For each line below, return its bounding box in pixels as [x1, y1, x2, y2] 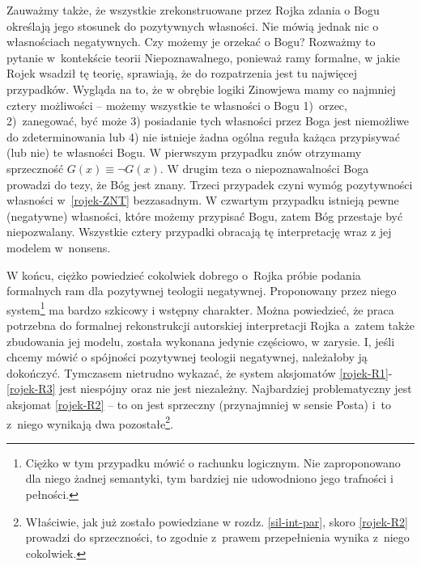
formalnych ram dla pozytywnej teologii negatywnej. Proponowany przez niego [6, 282, 397, 299]
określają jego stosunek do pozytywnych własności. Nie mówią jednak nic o [6, 17, 379, 34]
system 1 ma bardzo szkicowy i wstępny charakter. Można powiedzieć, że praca [6, 298, 394, 318]
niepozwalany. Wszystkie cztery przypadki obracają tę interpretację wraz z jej [6, 223, 392, 240]
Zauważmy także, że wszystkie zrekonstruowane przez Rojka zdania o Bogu [6, 2, 380, 18]
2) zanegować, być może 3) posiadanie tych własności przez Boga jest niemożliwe [6, 112, 410, 129]
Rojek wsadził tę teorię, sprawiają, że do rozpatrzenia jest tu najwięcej [6, 65, 358, 82]
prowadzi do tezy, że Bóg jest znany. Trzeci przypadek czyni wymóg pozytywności [6, 175, 413, 192]
